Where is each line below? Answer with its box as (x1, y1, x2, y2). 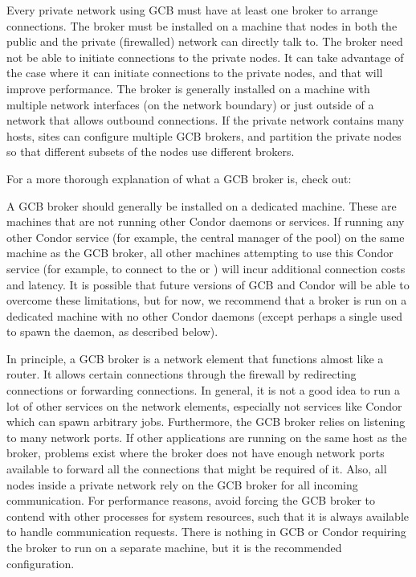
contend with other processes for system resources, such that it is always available (6, 507, 410, 524)
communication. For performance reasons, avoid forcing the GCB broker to (6, 492, 376, 509)
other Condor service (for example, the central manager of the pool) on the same (6, 228, 405, 245)
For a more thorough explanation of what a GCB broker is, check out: (6, 170, 352, 186)
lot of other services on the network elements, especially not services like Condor (6, 397, 402, 414)
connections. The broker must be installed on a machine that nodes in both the (6, 17, 398, 34)
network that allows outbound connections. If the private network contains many (6, 112, 405, 129)
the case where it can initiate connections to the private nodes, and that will (6, 64, 383, 81)
